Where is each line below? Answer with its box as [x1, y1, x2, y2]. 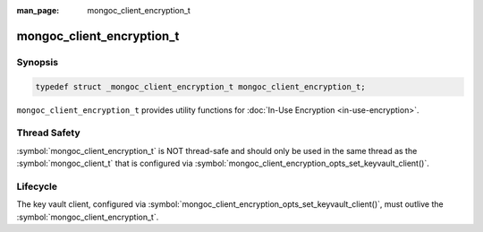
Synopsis [16, 56, 58, 68]
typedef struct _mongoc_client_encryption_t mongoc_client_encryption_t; [35, 82, 366, 91]
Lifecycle [16, 180, 58, 193]
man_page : [16, 5, 60, 15]
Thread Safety [16, 126, 80, 139]
